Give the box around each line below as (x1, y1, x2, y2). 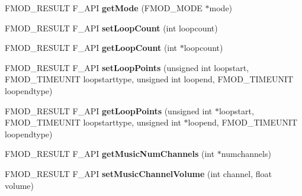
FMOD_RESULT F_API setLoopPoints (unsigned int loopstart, (5, 61, 249, 73)
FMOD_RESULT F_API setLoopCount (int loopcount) (5, 21, 218, 34)
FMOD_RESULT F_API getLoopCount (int (5, 41, 178, 54)
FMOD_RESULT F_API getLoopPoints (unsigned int (5, 104, 213, 117)
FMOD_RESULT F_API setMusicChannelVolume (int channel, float (5, 167, 272, 179)
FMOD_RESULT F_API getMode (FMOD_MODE (5, 2, 203, 14)
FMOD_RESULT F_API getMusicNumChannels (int (5, 147, 215, 160)
